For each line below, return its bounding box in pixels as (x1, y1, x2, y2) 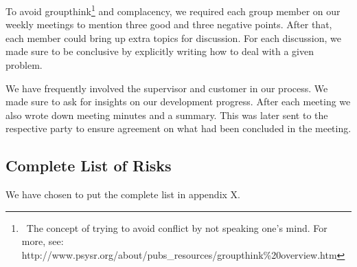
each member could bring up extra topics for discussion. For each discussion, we (5, 30, 341, 45)
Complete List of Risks (5, 155, 172, 176)
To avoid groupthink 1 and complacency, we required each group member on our (5, 2, 341, 18)
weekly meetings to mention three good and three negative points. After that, (5, 17, 332, 32)
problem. (5, 58, 43, 72)
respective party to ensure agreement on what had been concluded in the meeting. (5, 121, 352, 136)
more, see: (21, 234, 64, 248)
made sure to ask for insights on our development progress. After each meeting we (5, 94, 351, 109)
